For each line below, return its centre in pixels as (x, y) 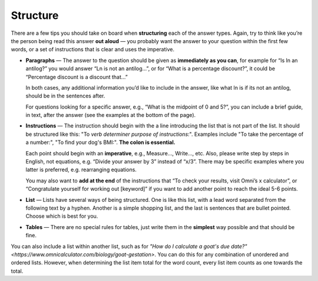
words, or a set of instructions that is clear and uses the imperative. (93, 50)
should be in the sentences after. (65, 96)
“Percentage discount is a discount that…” (77, 77)
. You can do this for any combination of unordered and (221, 254)
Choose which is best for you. (62, 216)
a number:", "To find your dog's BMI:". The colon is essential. (101, 142)
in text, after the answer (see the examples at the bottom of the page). (111, 115)
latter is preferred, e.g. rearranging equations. (81, 170)
